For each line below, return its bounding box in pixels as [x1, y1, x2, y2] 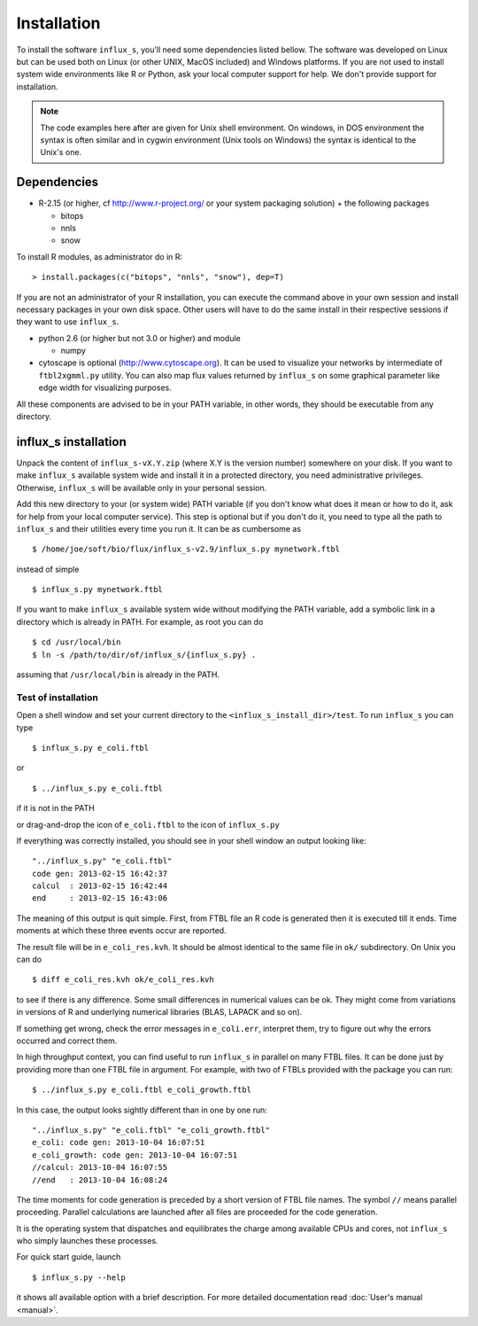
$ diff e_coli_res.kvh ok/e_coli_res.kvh [32, 975, 214, 985]
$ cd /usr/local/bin [32, 637, 121, 647]
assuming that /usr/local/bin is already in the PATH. [16, 669, 220, 680]
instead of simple [16, 564, 80, 574]
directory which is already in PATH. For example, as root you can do [16, 616, 264, 627]
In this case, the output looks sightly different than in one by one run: [16, 1104, 267, 1115]
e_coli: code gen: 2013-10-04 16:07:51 [32, 1137, 205, 1148]
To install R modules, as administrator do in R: [16, 251, 183, 261]
